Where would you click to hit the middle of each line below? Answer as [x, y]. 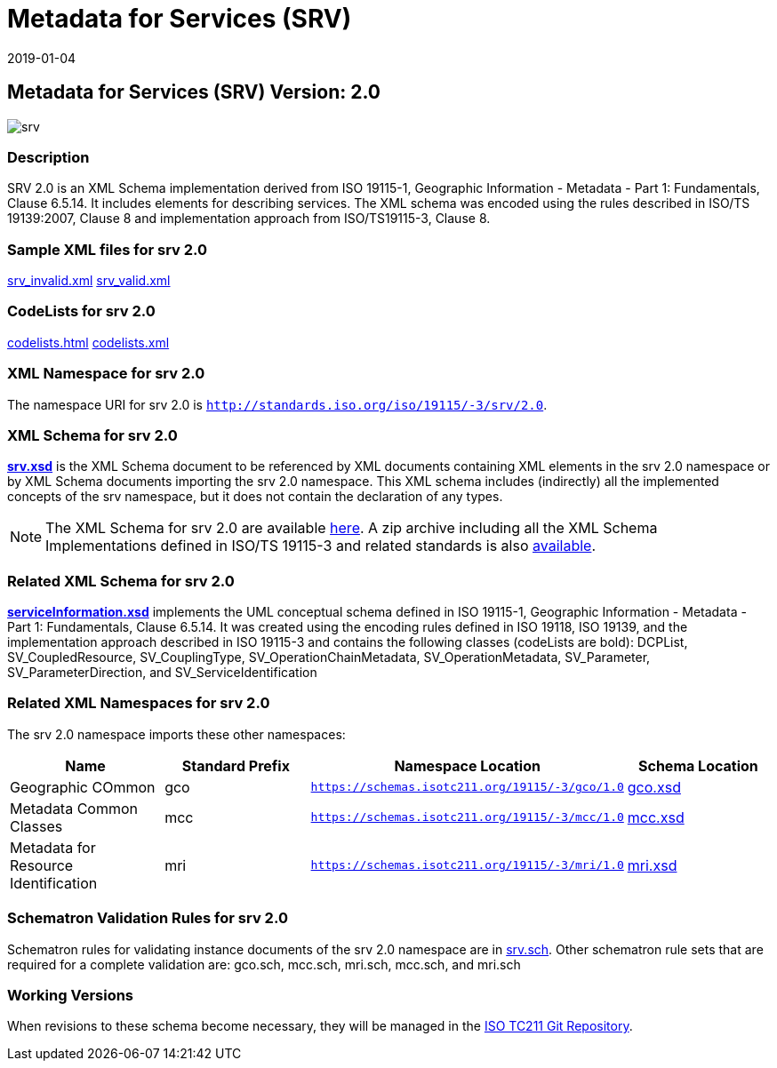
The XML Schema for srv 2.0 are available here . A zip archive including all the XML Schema [352, 528]
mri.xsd [652, 865]
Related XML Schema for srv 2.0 [121, 581]
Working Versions [71, 995]
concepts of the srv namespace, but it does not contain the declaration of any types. [255, 497]
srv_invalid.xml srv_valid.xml [89, 281]
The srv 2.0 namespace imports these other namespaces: [176, 734]
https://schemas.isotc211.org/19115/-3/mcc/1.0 [467, 817]
